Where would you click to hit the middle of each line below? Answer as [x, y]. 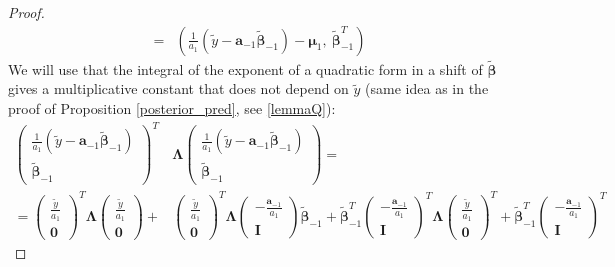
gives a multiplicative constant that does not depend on [178, 88]
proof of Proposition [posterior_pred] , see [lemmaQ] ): [172, 108]
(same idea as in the [427, 88]
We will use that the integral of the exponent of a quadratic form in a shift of [245, 68]
